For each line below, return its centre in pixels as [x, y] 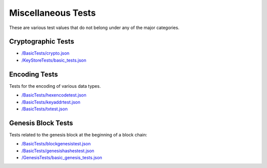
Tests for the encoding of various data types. [55, 86]
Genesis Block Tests [41, 123]
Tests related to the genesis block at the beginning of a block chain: [78, 134]
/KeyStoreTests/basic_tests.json [54, 60]
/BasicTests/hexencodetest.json [54, 95]
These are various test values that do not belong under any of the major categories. [94, 28]
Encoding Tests [34, 74]
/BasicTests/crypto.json [45, 53]
